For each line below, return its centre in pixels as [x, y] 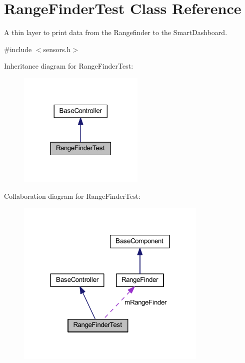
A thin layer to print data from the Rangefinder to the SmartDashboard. [116, 32]
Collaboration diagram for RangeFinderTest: [72, 196]
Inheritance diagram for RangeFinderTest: [69, 66]
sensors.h [57, 49]
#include [18, 49]
